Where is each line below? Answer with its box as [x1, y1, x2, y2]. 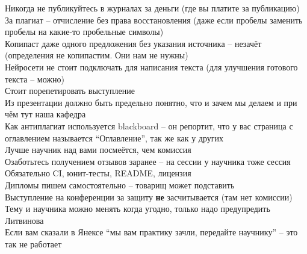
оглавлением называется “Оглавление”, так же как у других [5, 131, 224, 144]
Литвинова [5, 214, 44, 226]
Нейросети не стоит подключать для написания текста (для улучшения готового [5, 60, 298, 73]
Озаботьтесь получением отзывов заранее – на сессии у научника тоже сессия [5, 155, 291, 167]
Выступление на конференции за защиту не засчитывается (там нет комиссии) [5, 190, 293, 203]
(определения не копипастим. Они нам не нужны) [5, 49, 188, 61]
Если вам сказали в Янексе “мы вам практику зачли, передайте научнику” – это [5, 226, 298, 238]
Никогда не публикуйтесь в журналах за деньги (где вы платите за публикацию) [5, 2, 300, 14]
